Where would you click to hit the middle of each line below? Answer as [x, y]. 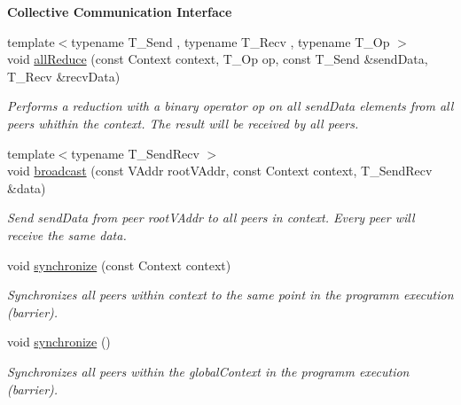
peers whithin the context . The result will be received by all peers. [183, 123]
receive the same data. [67, 234]
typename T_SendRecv [135, 153]
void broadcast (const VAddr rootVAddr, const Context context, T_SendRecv [220, 171]
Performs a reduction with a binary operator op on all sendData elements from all [230, 106]
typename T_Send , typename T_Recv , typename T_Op [230, 41]
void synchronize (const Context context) [119, 265]
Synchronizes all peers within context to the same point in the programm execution [230, 295]
